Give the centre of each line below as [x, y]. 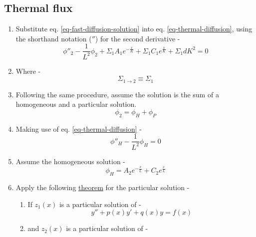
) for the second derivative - [137, 38]
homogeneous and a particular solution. [76, 104]
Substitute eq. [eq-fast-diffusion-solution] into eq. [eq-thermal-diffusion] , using [134, 29]
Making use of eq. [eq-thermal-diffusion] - [79, 128]
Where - [28, 71]
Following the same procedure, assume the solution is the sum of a [117, 94]
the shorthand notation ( [54, 38]
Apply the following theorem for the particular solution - [103, 187]
